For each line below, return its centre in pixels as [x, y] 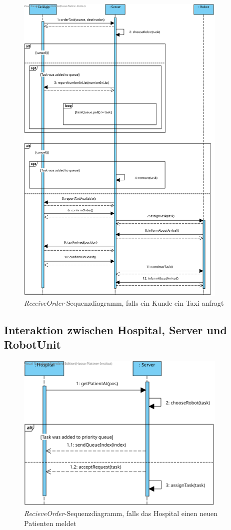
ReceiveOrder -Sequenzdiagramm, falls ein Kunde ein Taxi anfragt [124, 302]
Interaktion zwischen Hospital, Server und [115, 329]
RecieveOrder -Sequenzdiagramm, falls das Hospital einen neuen [121, 513]
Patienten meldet [50, 523]
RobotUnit [32, 344]
